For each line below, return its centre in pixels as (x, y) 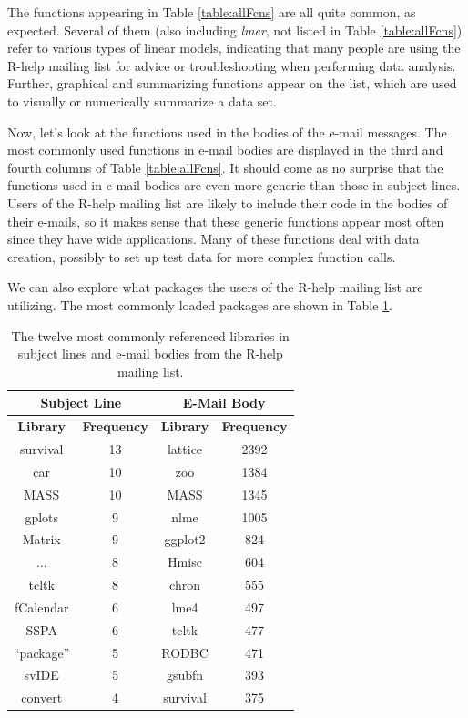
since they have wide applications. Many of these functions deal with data (214, 239)
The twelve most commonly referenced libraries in (150, 335)
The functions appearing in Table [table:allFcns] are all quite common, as (212, 12)
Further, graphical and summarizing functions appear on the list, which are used (232, 83)
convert (42, 698)
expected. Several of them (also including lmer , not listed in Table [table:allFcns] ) (235, 30)
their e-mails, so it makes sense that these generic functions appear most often (226, 221)
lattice (185, 448)
